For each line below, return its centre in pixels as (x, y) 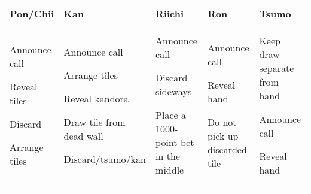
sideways (174, 91)
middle (170, 170)
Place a (171, 115)
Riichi (170, 13)
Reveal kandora (96, 98)
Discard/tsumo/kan (105, 159)
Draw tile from (94, 122)
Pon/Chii (32, 13)
